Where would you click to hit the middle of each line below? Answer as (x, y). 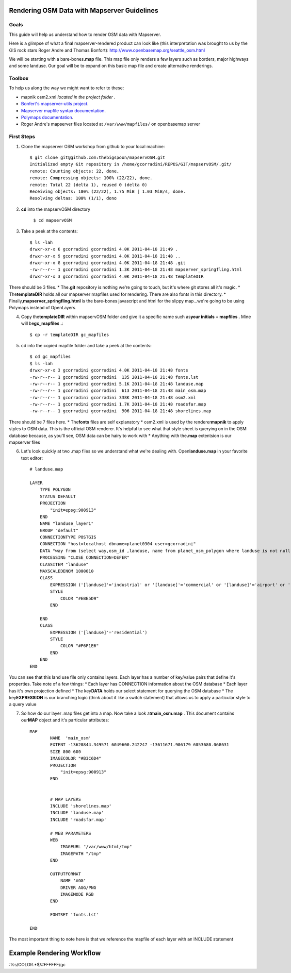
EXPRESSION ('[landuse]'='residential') (99, 632)
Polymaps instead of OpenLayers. (43, 308)
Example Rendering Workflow (55, 953)
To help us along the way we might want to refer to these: (66, 88)
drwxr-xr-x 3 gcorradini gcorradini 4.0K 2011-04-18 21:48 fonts (109, 370)
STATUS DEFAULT (58, 496)
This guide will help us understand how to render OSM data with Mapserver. (85, 34)
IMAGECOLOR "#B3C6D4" (76, 758)
